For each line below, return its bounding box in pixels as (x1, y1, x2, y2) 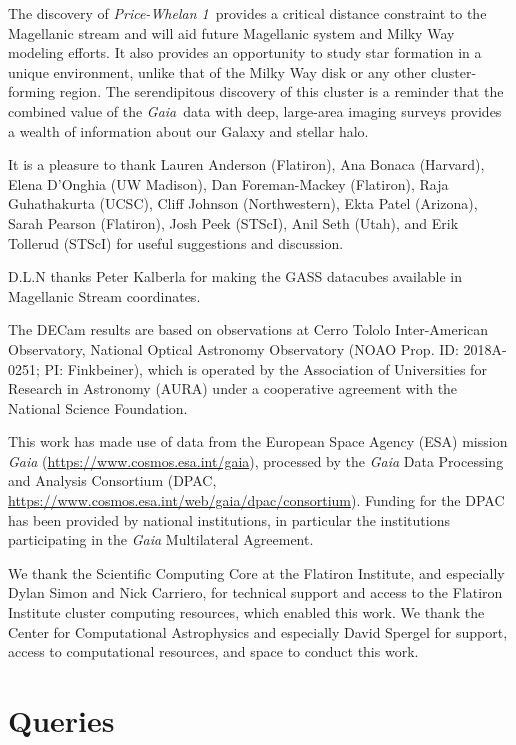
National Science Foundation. (8, 397, 188, 418)
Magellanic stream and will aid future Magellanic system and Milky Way (8, 22, 455, 43)
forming (8, 81, 56, 102)
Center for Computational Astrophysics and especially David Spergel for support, (8, 621, 508, 642)
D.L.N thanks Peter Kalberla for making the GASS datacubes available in (8, 266, 463, 287)
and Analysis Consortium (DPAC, (8, 470, 217, 491)
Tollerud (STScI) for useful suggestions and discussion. (8, 232, 344, 253)
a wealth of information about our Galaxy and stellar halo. (8, 120, 369, 141)
